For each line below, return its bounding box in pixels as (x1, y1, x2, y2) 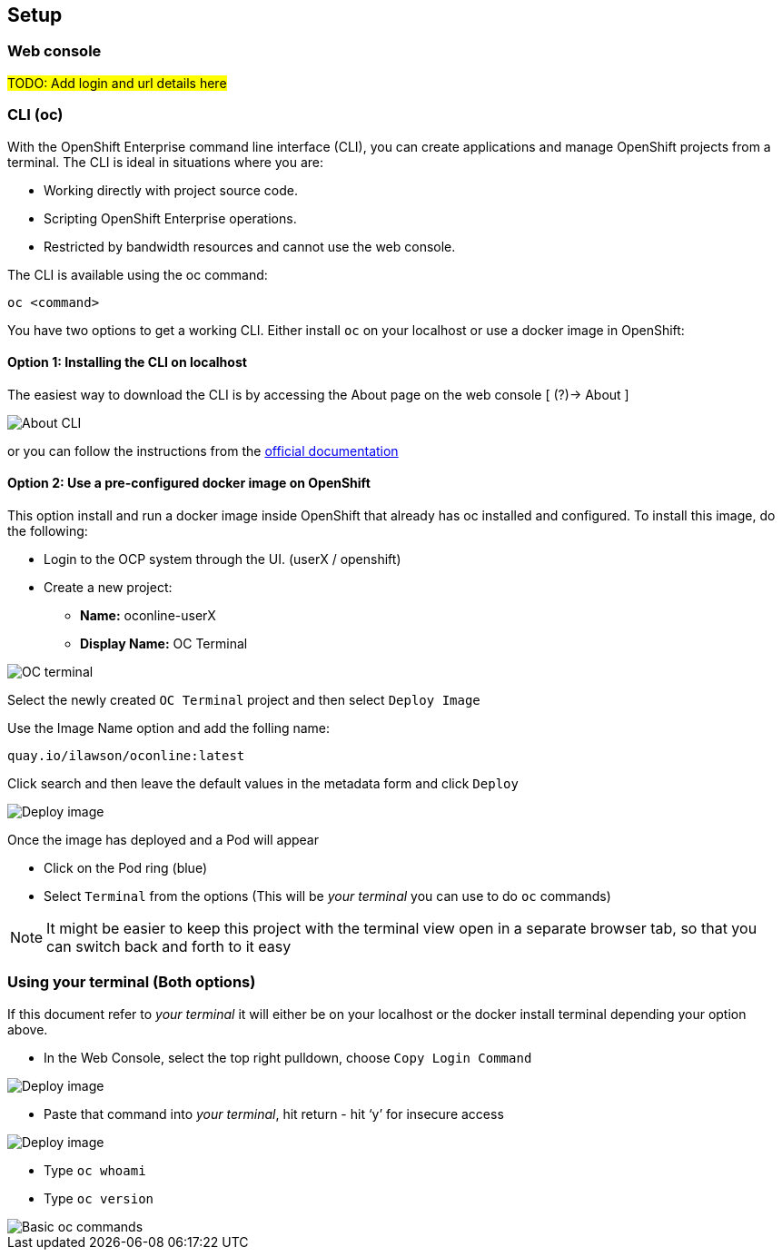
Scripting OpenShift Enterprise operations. (44, 210, 297, 226)
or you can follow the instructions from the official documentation (7, 442, 399, 459)
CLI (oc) (7, 105, 64, 124)
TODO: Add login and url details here (7, 74, 227, 91)
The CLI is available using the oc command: (7, 266, 268, 282)
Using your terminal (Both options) (7, 973, 256, 992)
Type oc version (44, 1190, 153, 1206)
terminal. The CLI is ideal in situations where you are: (7, 153, 324, 170)
